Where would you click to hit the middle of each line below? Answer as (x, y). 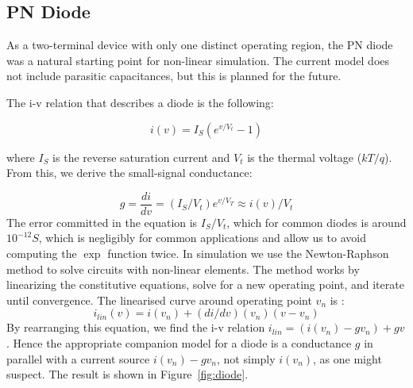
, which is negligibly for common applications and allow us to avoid (202, 238)
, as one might (347, 358)
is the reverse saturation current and (141, 157)
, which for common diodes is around (317, 222)
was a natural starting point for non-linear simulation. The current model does (198, 60)
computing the (42, 254)
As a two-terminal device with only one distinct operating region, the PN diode (200, 45)
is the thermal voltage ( (305, 157)
